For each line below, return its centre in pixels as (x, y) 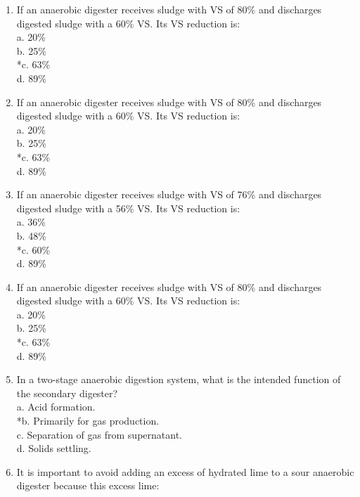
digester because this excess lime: (88, 485)
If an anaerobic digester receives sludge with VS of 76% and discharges (169, 194)
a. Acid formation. (56, 407)
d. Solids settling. (54, 448)
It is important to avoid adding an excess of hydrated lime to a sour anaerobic (185, 471)
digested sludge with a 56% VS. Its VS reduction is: (128, 208)
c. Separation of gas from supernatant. (99, 434)
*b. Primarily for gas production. (88, 421)
